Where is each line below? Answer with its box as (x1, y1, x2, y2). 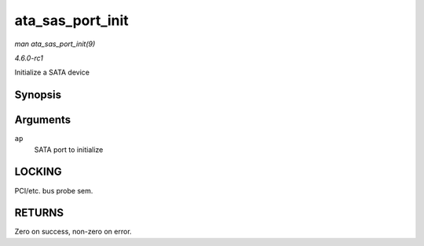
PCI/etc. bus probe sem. (14, 186, 93, 195)
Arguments (14, 114, 71, 127)
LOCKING (14, 165, 62, 179)
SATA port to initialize (34, 145, 104, 154)
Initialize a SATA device (14, 67, 90, 78)
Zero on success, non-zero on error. (14, 227, 133, 237)
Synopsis (14, 89, 62, 102)
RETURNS (14, 206, 64, 219)
